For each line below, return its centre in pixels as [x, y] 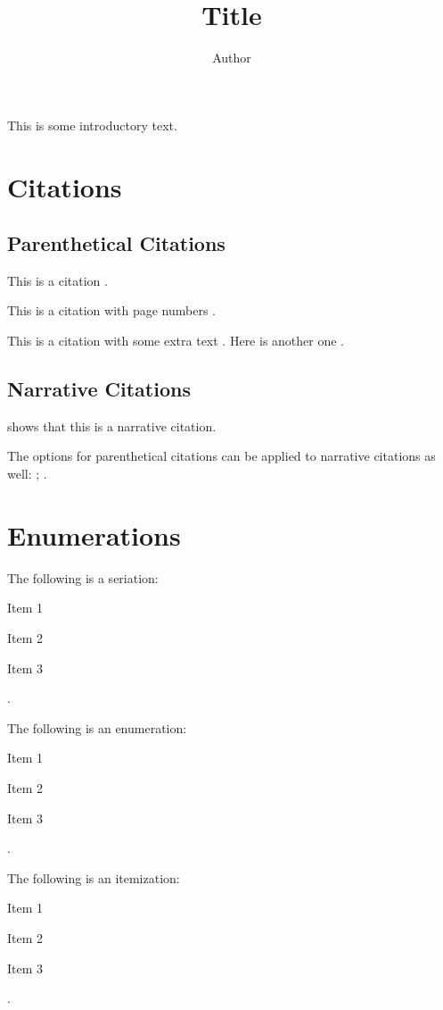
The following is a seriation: [83, 577]
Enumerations [94, 534]
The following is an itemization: [94, 877]
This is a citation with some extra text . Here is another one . [176, 341]
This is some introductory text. [92, 125]
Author [232, 58]
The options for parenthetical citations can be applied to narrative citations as [221, 456]
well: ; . [27, 474]
